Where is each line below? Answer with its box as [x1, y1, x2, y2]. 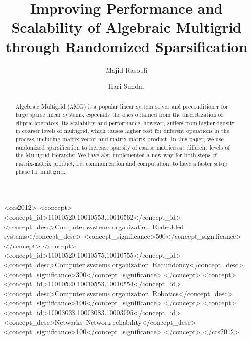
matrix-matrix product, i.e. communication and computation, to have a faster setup [15, 159, 228, 168]
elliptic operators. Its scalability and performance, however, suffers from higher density [15, 118, 235, 127]
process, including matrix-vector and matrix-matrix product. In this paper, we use [15, 135, 224, 143]
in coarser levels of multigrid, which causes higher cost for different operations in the [15, 127, 230, 135]
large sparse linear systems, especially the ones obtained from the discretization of [15, 111, 223, 119]
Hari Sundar [108, 81, 145, 91]
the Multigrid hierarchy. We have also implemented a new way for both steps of [15, 151, 217, 159]
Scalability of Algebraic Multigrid [11, 17, 242, 37]
